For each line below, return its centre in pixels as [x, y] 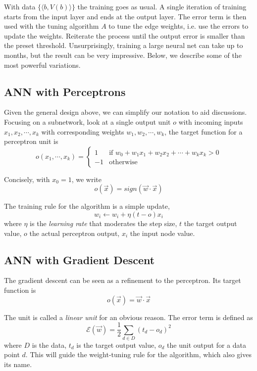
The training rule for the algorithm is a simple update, [87, 206]
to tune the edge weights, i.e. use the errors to [179, 26]
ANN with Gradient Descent [79, 259]
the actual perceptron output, [75, 233]
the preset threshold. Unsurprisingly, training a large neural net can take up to [124, 45]
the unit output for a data [206, 345]
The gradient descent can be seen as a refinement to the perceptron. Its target [123, 280]
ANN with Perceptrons [65, 91]
